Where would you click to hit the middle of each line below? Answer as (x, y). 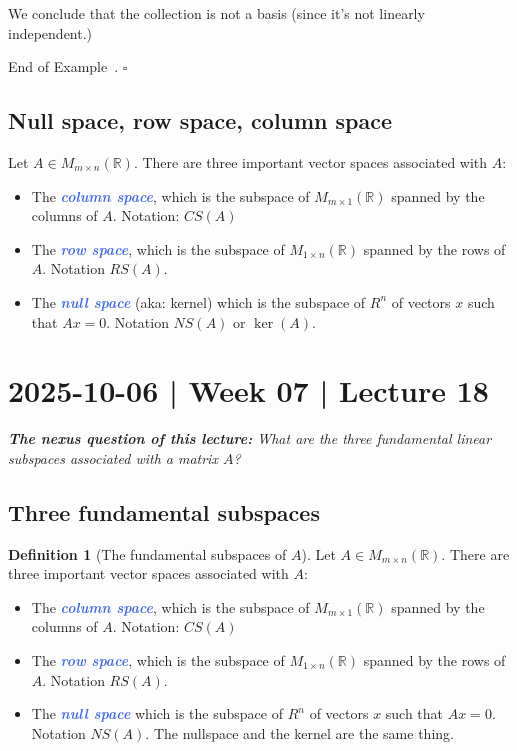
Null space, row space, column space (200, 120)
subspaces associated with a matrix (113, 457)
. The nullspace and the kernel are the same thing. (299, 732)
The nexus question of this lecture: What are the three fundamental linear (250, 438)
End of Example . (63, 66)
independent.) (50, 32)
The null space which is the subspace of (157, 713)
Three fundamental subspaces (164, 511)
